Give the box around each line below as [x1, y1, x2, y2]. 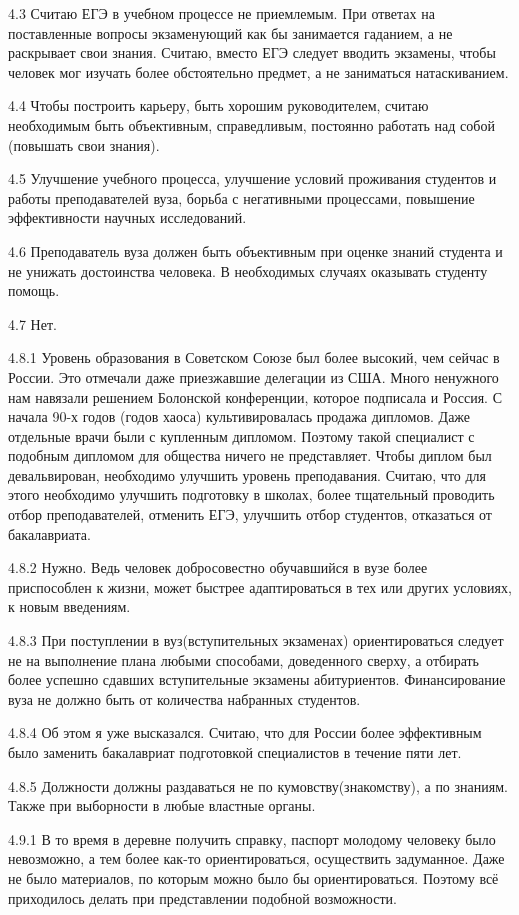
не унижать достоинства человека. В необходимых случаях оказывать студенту [8, 260, 488, 281]
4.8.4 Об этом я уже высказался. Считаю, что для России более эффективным [8, 722, 482, 743]
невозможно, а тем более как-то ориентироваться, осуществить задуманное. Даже [8, 848, 505, 869]
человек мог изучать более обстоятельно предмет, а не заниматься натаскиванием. [8, 61, 509, 82]
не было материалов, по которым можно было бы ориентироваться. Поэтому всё [8, 867, 499, 888]
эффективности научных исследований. [8, 207, 247, 228]
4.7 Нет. [8, 313, 57, 334]
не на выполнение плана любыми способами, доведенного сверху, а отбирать [8, 649, 479, 670]
